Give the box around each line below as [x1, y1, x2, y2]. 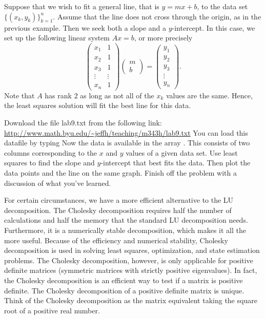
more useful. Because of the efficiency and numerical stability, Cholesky [4, 235, 228, 245]
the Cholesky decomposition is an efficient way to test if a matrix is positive [4, 274, 243, 285]
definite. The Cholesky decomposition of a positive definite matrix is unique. [4, 285, 244, 295]
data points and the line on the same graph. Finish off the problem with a [4, 167, 237, 178]
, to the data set [197, 1, 248, 11]
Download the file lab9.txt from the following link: [4, 117, 162, 127]
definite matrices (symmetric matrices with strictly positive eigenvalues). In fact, [4, 265, 257, 275]
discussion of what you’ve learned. [4, 177, 111, 188]
